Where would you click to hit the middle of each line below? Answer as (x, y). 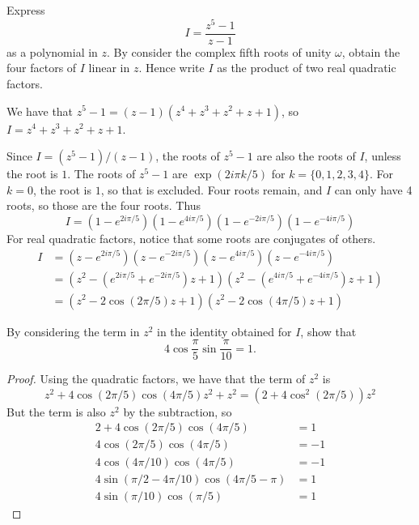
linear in (109, 68)
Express (26, 10)
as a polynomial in (52, 51)
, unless (383, 156)
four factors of (42, 68)
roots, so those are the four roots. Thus (104, 205)
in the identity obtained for (224, 331)
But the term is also (56, 411)
